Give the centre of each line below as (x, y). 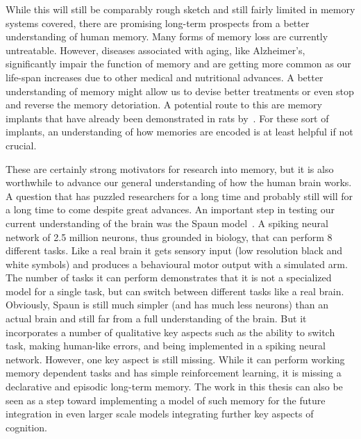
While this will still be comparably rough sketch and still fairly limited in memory (180, 9)
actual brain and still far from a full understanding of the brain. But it (156, 318)
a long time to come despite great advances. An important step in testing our (170, 209)
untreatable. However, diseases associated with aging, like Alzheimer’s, (156, 50)
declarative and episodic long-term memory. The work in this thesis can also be (174, 387)
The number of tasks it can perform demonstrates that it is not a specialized (169, 278)
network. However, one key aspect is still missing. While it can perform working (175, 359)
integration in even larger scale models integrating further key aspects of (160, 414)
